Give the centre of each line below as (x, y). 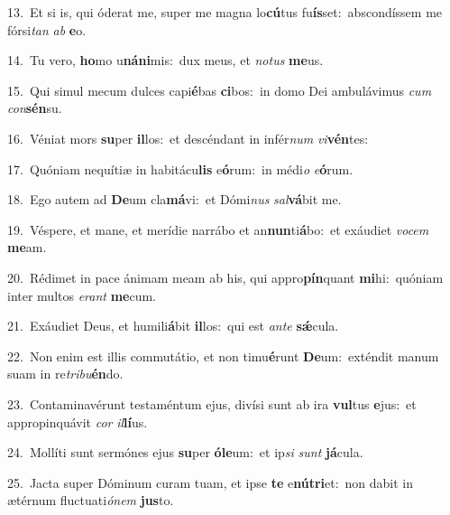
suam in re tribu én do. (65, 374)
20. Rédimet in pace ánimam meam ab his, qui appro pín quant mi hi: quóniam (225, 277)
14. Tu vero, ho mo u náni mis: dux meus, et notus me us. (165, 60)
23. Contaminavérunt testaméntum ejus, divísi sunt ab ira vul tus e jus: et (212, 403)
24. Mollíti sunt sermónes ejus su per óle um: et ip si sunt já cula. (185, 452)
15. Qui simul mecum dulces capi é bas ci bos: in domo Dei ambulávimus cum (220, 90)
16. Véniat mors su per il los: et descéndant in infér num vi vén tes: (188, 138)
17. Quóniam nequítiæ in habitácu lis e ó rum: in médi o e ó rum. (180, 169)
